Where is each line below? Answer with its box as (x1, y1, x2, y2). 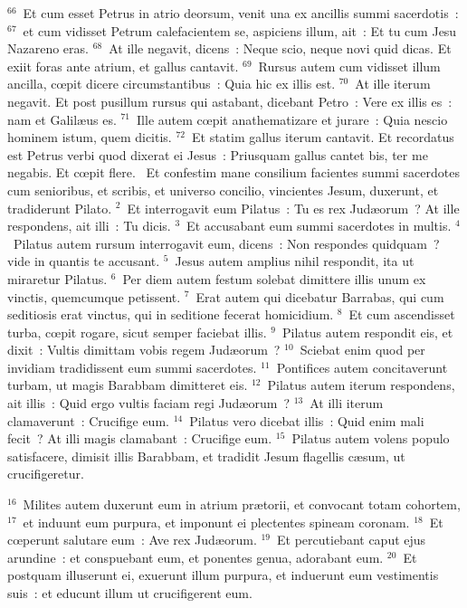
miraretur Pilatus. (7, 269, 108, 288)
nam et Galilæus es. (7, 109, 117, 128)
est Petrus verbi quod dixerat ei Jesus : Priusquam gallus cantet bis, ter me (7, 145, 428, 164)
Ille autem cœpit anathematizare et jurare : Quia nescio (137, 109, 448, 128)
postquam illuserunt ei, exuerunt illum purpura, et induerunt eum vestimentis (7, 565, 439, 584)
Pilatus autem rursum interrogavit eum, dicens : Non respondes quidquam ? (13, 233, 440, 252)
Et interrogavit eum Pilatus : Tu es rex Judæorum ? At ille (127, 198, 460, 217)
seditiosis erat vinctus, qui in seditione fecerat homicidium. (7, 305, 334, 324)
